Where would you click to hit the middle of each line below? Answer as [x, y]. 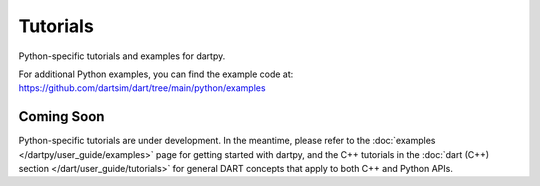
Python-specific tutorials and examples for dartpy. [122, 56]
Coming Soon [61, 116]
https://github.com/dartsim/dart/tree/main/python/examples [142, 88]
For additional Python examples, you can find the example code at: [156, 74]
